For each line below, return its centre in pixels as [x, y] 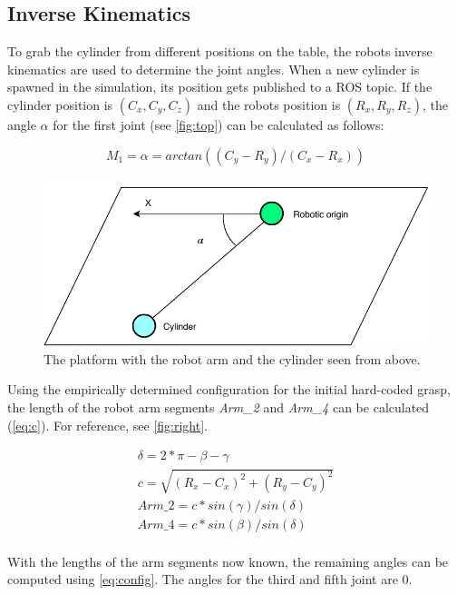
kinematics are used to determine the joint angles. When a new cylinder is [214, 69]
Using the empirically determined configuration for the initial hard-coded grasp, [229, 389]
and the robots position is [269, 104]
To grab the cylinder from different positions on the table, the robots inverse [220, 51]
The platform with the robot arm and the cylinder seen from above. [232, 358]
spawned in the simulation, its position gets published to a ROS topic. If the [220, 87]
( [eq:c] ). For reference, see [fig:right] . [107, 425]
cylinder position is [60, 104]
